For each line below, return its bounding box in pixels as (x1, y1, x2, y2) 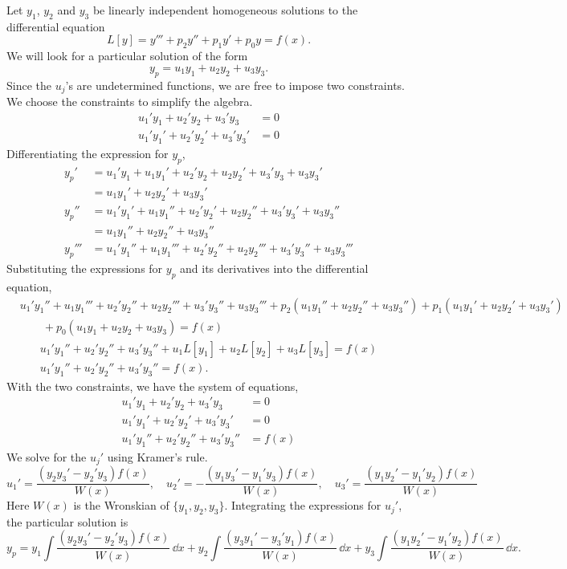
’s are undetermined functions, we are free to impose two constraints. (65, 76, 406, 93)
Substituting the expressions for (6, 260, 163, 277)
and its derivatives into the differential (180, 260, 369, 277)
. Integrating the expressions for (224, 497, 381, 514)
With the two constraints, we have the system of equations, (6, 377, 299, 394)
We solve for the (6, 448, 87, 465)
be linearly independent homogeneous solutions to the (92, 2, 358, 18)
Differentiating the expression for (6, 145, 169, 162)
